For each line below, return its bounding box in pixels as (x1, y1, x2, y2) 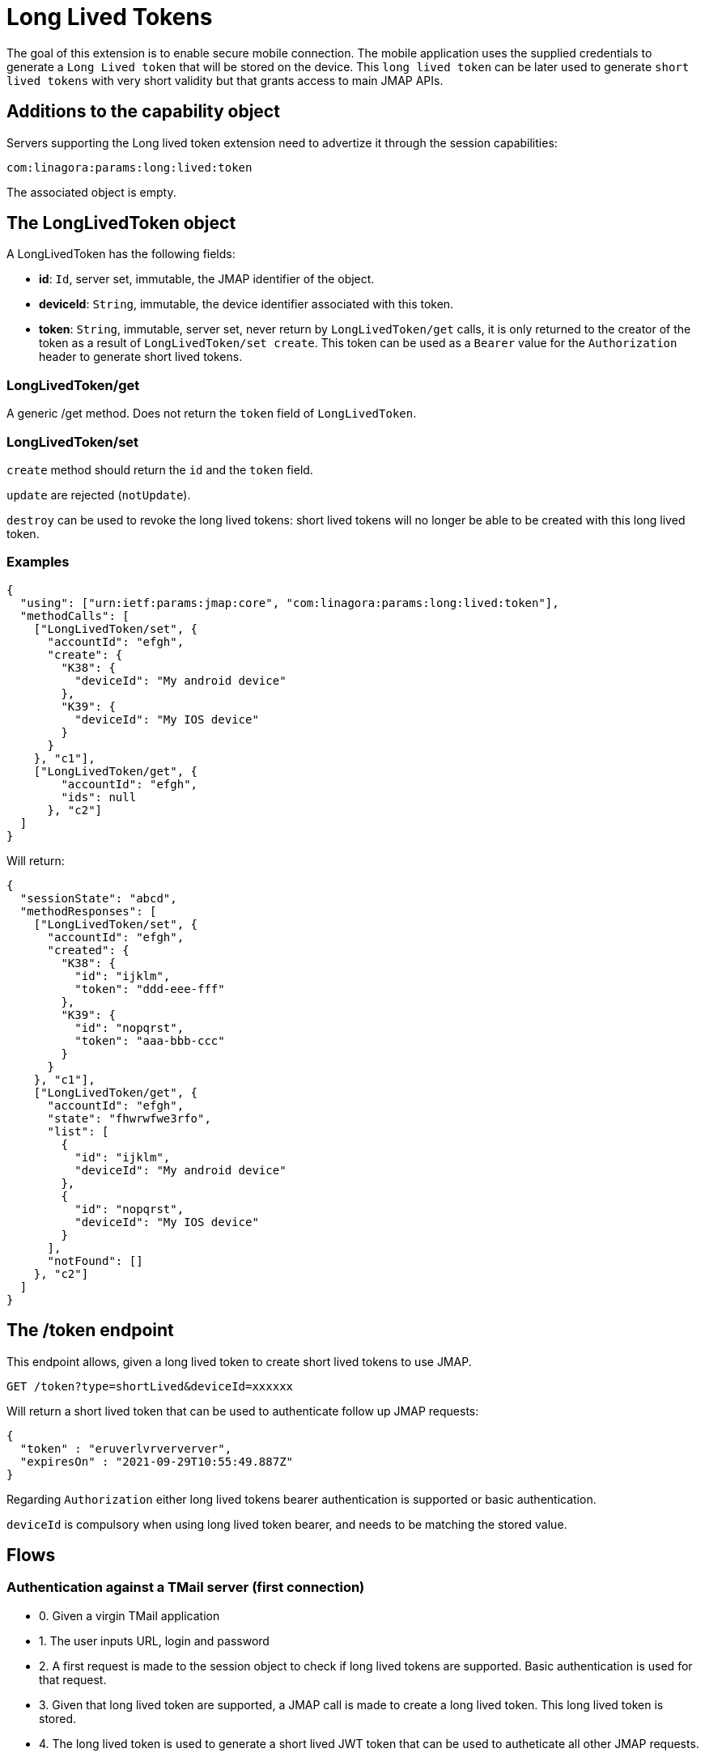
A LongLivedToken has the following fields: (6, 247, 236, 261)
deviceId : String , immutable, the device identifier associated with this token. (39, 297, 454, 312)
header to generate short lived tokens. (39, 350, 243, 364)
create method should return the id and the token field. (6, 462, 313, 477)
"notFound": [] (47, 1254, 143, 1267)
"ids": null (61, 790, 137, 804)
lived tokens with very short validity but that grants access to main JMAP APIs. (6, 73, 444, 87)
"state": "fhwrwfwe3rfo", (47, 1111, 211, 1125)
